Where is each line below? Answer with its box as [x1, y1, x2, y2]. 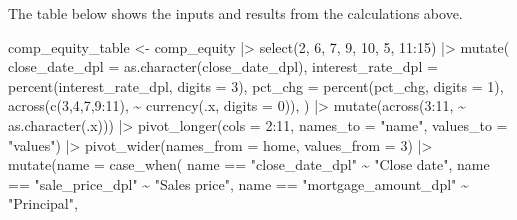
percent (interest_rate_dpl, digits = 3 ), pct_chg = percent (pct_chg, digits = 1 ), [8, 75, 504, 96]
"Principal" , [8, 193, 78, 214]
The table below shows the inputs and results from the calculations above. [8, 3, 463, 23]
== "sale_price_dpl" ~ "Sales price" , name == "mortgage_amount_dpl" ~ [8, 173, 469, 194]
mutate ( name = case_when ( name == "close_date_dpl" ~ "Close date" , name [8, 154, 490, 175]
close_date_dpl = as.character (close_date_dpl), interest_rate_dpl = [8, 56, 438, 77]
